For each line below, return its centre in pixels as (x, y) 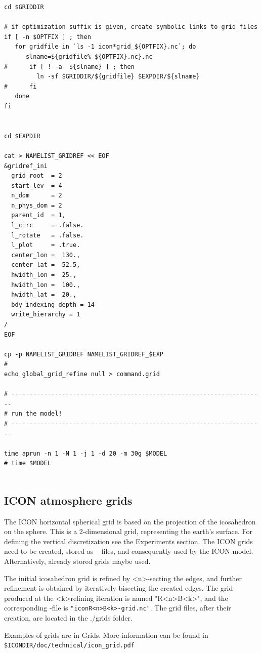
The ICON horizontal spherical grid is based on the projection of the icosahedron (130, 521)
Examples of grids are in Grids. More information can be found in (106, 635)
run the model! (37, 414)
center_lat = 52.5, (46, 265)
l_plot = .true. (46, 245)
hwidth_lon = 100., (46, 285)
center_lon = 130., (46, 255)
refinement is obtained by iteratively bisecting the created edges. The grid (119, 588)
